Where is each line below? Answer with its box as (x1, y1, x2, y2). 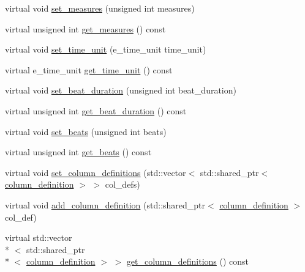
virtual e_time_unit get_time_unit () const (5, 63, 173, 76)
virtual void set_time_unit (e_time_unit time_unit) (5, 43, 206, 56)
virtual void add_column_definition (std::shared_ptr (5, 198, 206, 211)
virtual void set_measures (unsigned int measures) (5, 2, 195, 14)
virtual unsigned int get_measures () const (5, 22, 166, 35)
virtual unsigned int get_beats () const (5, 145, 152, 158)
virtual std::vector (5, 231, 72, 244)
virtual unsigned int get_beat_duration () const (5, 104, 187, 117)
